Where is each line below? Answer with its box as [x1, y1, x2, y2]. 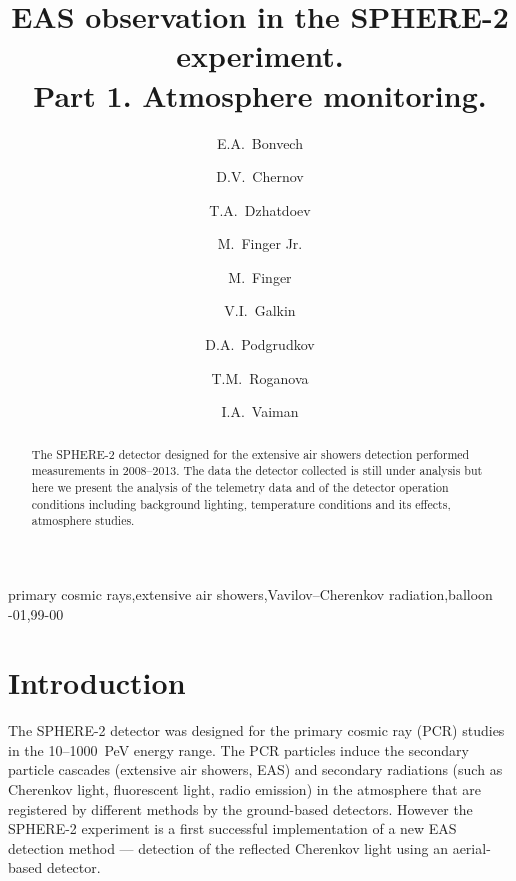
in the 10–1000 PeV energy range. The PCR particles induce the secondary [8, 739, 469, 760]
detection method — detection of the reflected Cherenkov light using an [8, 837, 448, 858]
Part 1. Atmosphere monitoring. [33, 74, 487, 115]
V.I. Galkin [224, 300, 296, 321]
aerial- [452, 837, 491, 858]
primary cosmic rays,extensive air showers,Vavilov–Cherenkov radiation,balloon [8, 583, 493, 604]
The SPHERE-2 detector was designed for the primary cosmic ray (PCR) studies [8, 720, 505, 741]
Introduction [8, 662, 186, 703]
